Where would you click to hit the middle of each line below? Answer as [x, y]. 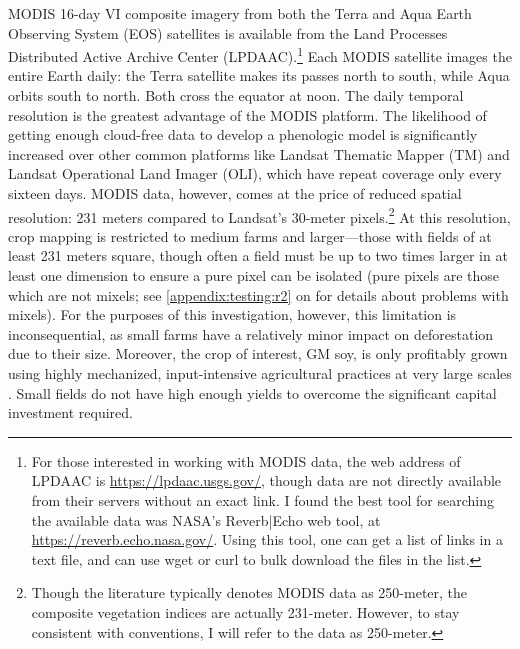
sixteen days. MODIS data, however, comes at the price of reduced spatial [235, 193]
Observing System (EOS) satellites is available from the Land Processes [228, 32]
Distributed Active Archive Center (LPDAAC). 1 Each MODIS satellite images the [260, 54]
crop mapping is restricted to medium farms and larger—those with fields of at [250, 235]
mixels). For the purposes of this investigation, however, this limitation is [232, 314]
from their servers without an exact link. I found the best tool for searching [262, 499]
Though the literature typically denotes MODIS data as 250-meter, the [249, 592]
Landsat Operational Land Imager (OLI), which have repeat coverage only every [255, 173]
